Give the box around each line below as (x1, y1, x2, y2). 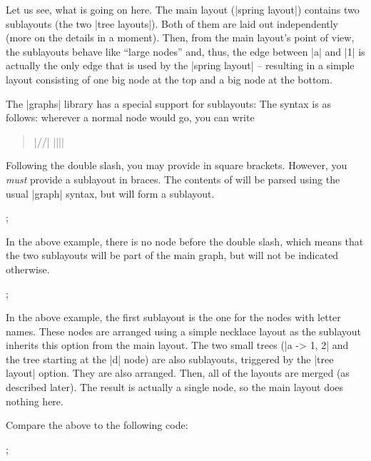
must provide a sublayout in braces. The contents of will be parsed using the (6, 171, 340, 186)
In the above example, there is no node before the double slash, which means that (6, 233, 364, 248)
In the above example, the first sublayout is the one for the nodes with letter (6, 310, 341, 325)
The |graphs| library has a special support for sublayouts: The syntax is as (6, 96, 331, 111)
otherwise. (6, 261, 50, 276)
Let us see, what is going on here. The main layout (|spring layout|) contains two (6, 2, 360, 16)
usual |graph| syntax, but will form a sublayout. (6, 186, 215, 201)
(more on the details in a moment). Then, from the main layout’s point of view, (6, 30, 355, 45)
